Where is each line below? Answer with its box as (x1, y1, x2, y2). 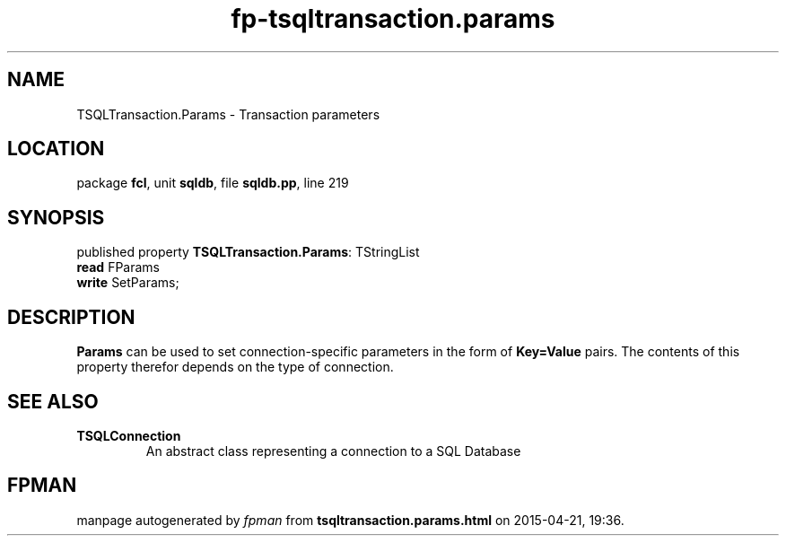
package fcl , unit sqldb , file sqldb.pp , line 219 (76, 175, 349, 191)
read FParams (76, 259, 160, 276)
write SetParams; (76, 275, 179, 291)
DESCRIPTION (7, 305, 135, 328)
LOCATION (7, 137, 105, 161)
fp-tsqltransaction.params (231, 4, 555, 34)
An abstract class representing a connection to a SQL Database (145, 442, 521, 459)
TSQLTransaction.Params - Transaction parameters (76, 106, 380, 122)
